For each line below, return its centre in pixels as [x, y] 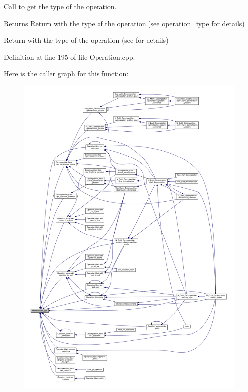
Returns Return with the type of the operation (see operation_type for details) [124, 23]
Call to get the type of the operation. [60, 6]
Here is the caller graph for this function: [66, 73]
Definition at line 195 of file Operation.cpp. [70, 56]
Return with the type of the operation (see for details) [86, 40]
